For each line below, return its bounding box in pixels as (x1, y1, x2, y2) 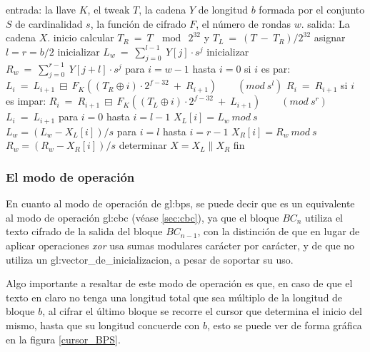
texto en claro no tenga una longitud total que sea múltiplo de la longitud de (6, 289, 343, 304)
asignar (314, 30, 346, 45)
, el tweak (87, 2, 130, 16)
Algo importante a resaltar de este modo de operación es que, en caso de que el (6, 276, 353, 291)
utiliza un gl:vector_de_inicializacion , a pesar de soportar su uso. (6, 252, 294, 266)
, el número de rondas (196, 16, 291, 31)
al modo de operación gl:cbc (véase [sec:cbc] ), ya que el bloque (6, 209, 279, 224)
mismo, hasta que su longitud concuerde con (6, 317, 200, 332)
